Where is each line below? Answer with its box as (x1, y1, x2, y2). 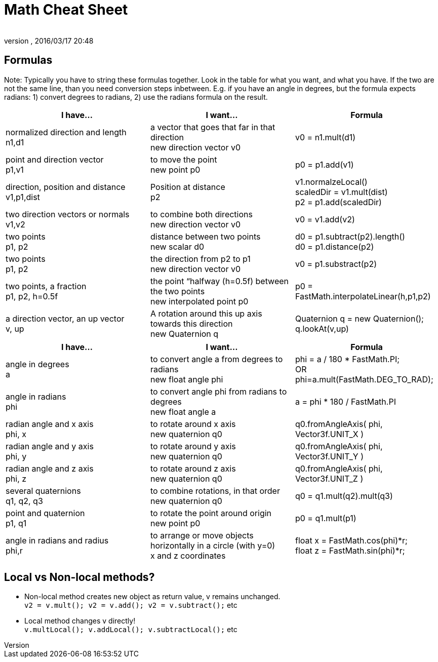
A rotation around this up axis (150, 308, 262, 319)
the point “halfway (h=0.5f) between (150, 276, 289, 286)
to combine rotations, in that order (150, 485, 280, 496)
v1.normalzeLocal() (295, 176, 368, 187)
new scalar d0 (150, 241, 205, 252)
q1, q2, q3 (6, 495, 43, 506)
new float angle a (150, 406, 216, 417)
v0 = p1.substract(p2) (295, 258, 377, 269)
